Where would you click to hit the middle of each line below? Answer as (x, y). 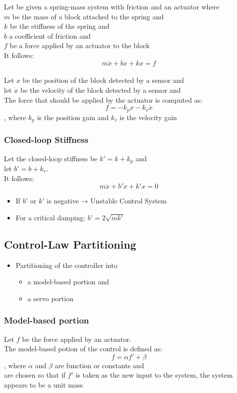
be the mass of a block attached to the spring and (88, 16)
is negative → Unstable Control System (107, 201)
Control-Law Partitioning (70, 244)
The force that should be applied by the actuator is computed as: (103, 99)
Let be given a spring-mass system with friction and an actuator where (112, 6)
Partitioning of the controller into (66, 265)
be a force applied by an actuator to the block (80, 45)
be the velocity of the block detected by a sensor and (100, 90)
